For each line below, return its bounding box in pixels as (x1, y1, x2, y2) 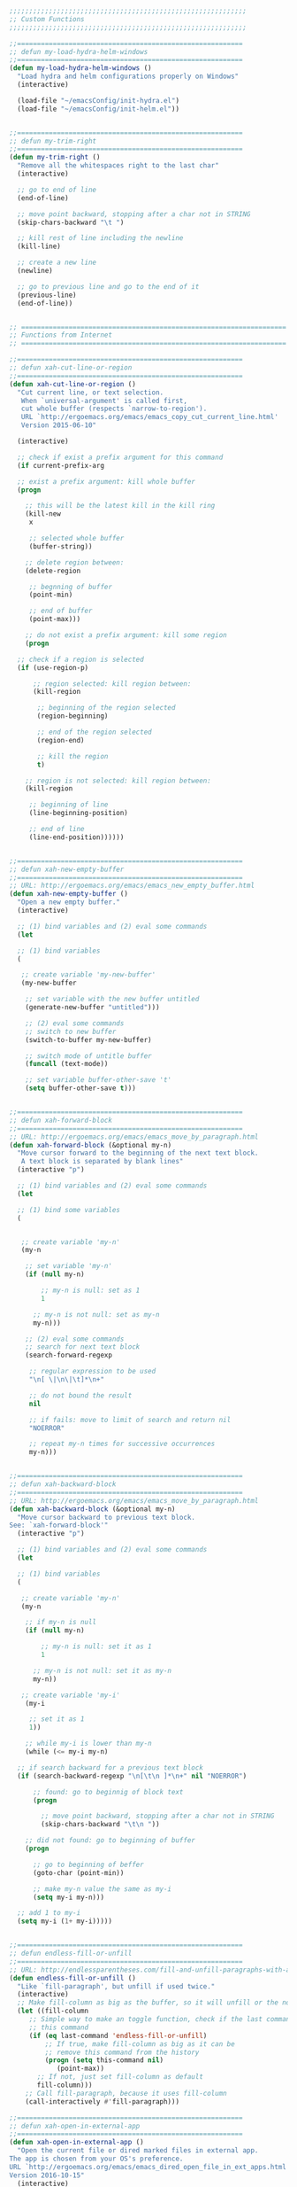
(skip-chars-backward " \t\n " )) (41, 1820, 161, 1829)
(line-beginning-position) (28, 809, 128, 818)
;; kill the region (36, 751, 109, 760)
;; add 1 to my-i (17, 1909, 81, 1918)
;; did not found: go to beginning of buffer (25, 1836, 196, 1845)
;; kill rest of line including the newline (17, 234, 184, 243)
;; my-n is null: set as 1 (41, 1286, 141, 1295)
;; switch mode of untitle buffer (25, 1051, 152, 1061)
